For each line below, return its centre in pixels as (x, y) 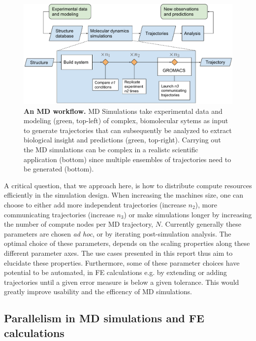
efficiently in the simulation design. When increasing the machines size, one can (124, 195)
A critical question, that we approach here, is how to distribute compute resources (128, 185)
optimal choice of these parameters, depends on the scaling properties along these (127, 243)
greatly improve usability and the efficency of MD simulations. (98, 291)
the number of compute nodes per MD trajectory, (79, 224)
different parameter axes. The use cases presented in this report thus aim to (118, 253)
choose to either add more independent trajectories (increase (95, 205)
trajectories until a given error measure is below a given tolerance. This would (122, 282)
